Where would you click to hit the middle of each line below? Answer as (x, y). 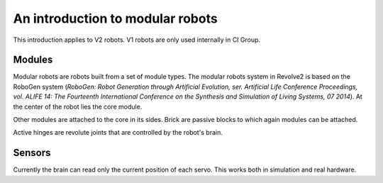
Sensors (32, 153)
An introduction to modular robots (115, 18)
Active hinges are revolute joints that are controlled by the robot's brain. (118, 133)
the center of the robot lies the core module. (78, 106)
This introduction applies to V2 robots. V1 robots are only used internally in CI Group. (137, 40)
